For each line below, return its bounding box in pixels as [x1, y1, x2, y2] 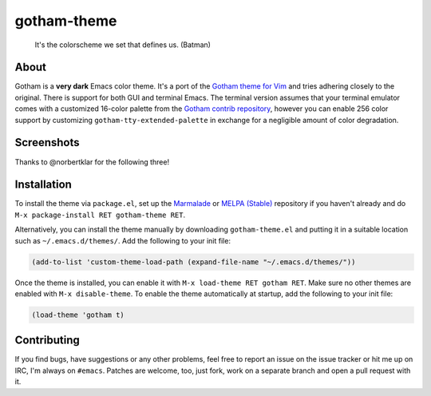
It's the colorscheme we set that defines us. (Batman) [34, 40, 212, 49]
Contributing [14, 334, 80, 347]
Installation [14, 178, 72, 192]
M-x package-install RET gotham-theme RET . [14, 210, 186, 220]
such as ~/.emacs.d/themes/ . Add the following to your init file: [14, 236, 231, 245]
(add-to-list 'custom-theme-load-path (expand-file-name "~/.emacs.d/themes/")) [31, 257, 356, 267]
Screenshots [14, 136, 80, 149]
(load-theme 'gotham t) [31, 310, 125, 319]
